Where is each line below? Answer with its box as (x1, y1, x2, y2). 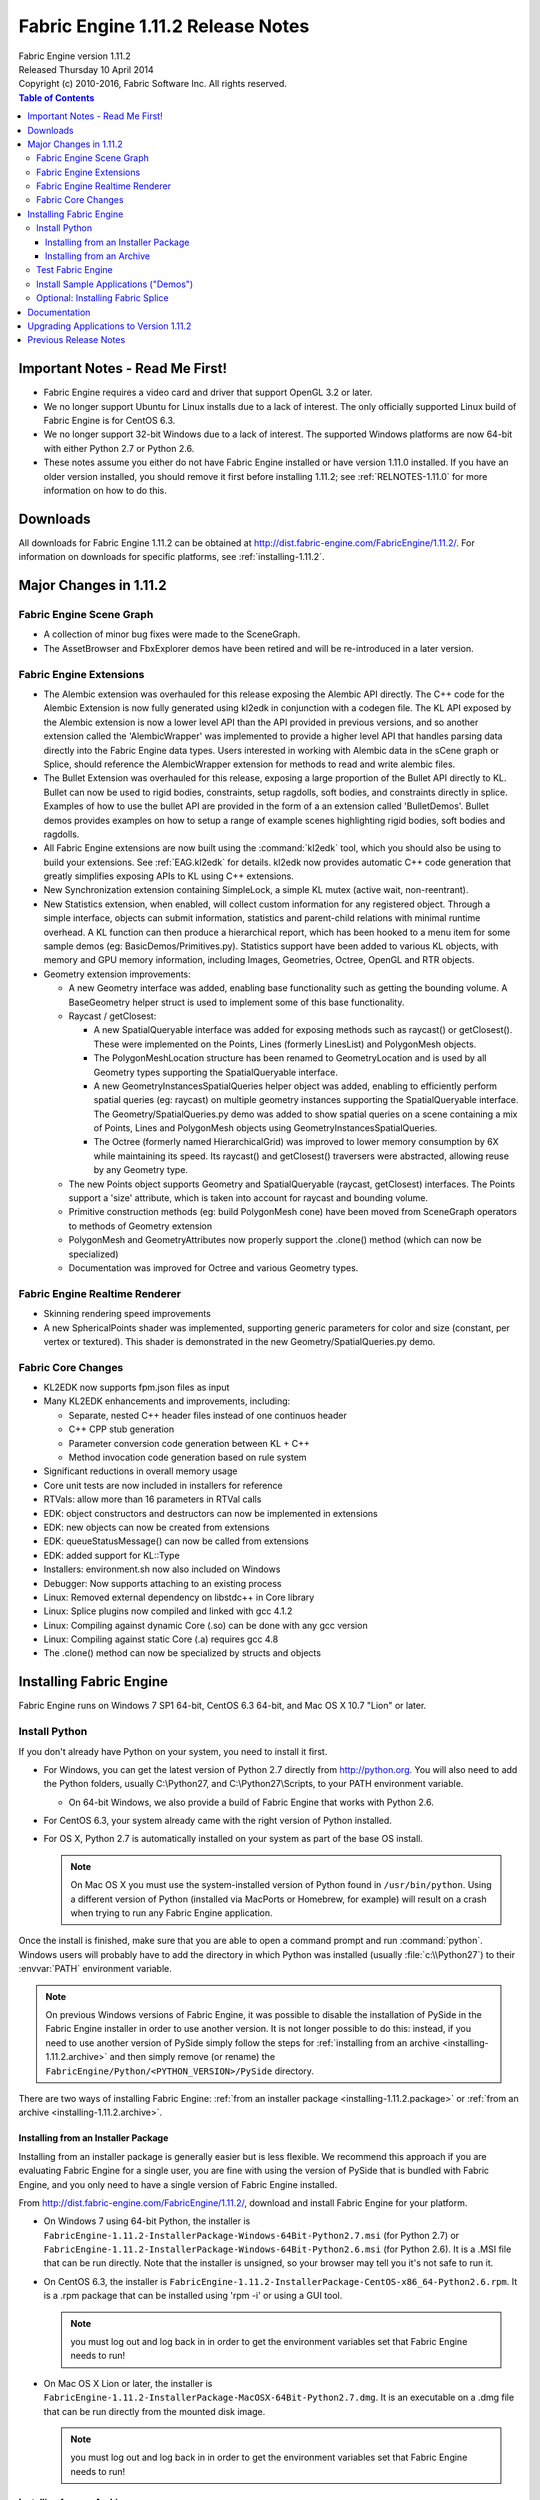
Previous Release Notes (27, 334, 126, 346)
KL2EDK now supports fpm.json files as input (43, 1381, 230, 1394)
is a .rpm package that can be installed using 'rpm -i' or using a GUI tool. (43, 2290, 343, 2302)
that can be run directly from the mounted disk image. (43, 2405, 266, 2417)
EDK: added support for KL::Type (43, 1549, 180, 1561)
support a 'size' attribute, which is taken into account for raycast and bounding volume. (68, 1192, 429, 1204)
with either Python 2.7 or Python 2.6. (43, 442, 195, 454)
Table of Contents (18, 91, 95, 104)
